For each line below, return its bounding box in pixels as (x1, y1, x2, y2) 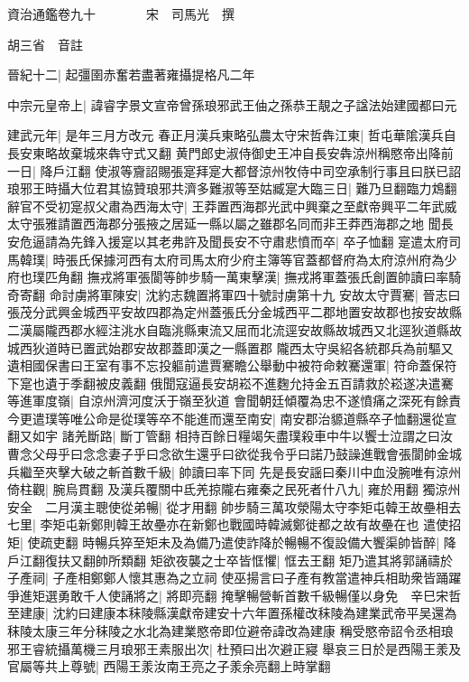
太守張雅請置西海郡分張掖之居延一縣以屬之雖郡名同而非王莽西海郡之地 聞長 (7, 214, 454, 233)
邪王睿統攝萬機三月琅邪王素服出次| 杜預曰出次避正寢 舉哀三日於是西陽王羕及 (7, 639, 462, 658)
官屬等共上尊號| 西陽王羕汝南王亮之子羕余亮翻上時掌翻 (7, 657, 331, 676)
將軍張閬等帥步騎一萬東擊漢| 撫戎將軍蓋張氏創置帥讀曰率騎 (112, 267, 462, 286)
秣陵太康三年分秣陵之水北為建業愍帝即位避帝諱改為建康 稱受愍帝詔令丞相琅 (7, 621, 454, 640)
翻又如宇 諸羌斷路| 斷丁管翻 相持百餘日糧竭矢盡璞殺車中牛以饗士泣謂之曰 (7, 426, 440, 445)
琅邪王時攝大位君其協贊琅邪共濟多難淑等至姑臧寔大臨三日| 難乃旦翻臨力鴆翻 (7, 179, 457, 198)
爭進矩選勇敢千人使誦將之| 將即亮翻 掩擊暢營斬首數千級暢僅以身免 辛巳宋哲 (7, 585, 462, 604)
